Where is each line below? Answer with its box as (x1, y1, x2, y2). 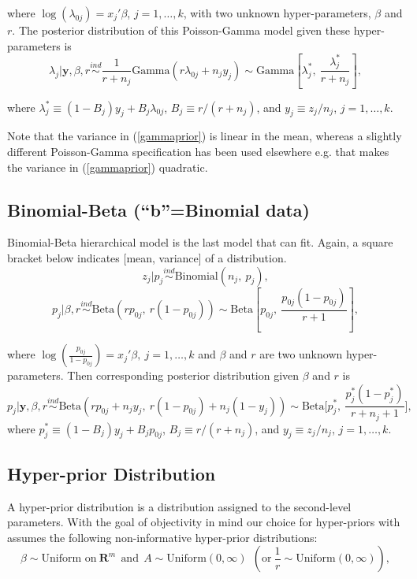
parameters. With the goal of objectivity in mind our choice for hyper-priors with (7, 514, 400, 530)
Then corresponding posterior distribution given (67, 367, 300, 384)
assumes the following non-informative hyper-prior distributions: (7, 529, 318, 545)
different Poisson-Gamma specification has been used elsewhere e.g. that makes (7, 143, 389, 160)
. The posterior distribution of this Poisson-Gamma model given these (12, 22, 350, 38)
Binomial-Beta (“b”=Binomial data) (7, 197, 310, 221)
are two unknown (259, 346, 343, 362)
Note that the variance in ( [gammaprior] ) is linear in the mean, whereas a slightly (7, 128, 402, 144)
